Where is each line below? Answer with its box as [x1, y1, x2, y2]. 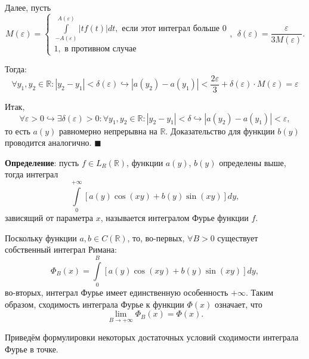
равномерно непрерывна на [58, 124, 157, 137]
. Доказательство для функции [165, 124, 275, 137]
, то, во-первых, [127, 231, 185, 244]
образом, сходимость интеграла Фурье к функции [5, 297, 184, 310]
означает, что [214, 297, 262, 310]
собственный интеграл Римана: [5, 243, 117, 256]
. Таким [245, 286, 274, 298]
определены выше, [219, 156, 286, 168]
